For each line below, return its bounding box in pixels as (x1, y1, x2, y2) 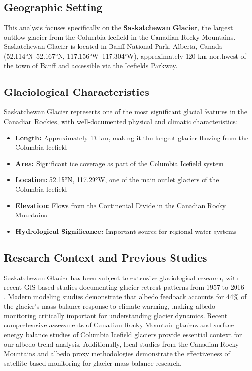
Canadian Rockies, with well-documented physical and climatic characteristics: (4, 116, 237, 126)
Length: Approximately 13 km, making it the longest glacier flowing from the (15, 132, 248, 142)
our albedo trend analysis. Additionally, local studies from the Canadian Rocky (4, 339, 239, 349)
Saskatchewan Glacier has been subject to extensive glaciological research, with (4, 272, 239, 282)
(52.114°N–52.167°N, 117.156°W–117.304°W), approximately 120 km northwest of (4, 50, 246, 61)
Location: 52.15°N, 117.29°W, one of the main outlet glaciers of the (15, 174, 219, 185)
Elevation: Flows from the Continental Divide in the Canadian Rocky (15, 200, 226, 210)
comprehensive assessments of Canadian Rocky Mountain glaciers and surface (4, 320, 234, 330)
